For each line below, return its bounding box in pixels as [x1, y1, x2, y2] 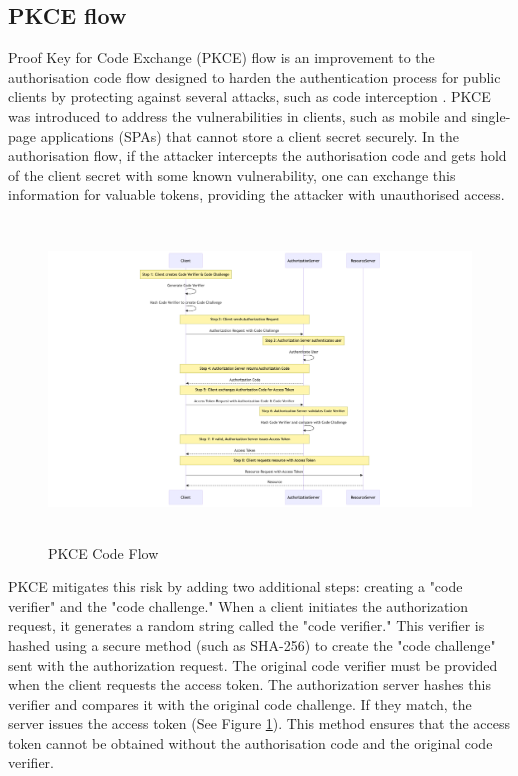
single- [471, 105, 511, 126]
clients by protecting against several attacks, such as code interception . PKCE [8, 86, 491, 107]
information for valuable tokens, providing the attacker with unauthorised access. [8, 184, 505, 205]
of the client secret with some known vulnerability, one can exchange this [8, 164, 456, 185]
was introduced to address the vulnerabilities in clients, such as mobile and [8, 105, 467, 126]
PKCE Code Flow [48, 542, 159, 563]
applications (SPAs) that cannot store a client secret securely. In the [40, 125, 460, 146]
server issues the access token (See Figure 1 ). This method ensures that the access [8, 713, 510, 734]
